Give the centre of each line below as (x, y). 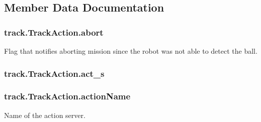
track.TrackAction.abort (54, 32)
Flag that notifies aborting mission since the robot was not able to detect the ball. (131, 51)
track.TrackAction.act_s (54, 73)
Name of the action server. (45, 115)
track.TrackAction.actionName (67, 96)
